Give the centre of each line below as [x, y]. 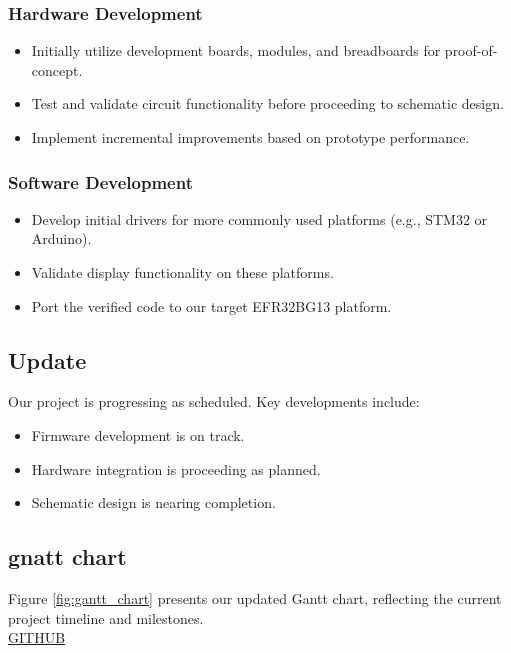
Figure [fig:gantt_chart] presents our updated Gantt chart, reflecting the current [255, 597]
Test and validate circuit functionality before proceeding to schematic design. [267, 103]
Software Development [100, 181]
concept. [57, 69]
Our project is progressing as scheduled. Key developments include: [214, 401]
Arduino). [61, 238]
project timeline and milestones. [106, 617]
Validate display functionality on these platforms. [182, 272]
